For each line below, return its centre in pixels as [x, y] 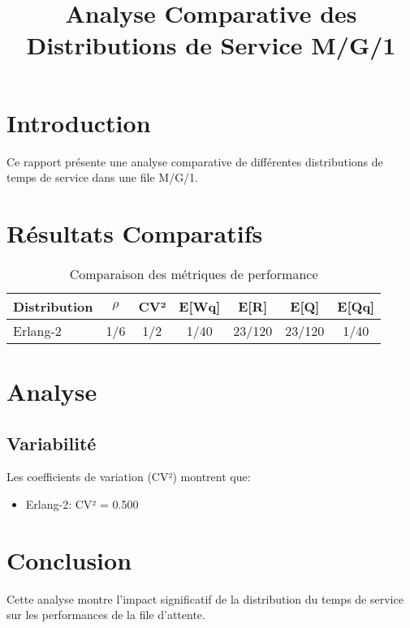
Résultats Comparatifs [135, 232]
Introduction [79, 122]
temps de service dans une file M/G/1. [103, 177]
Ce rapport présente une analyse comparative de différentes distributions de [195, 161]
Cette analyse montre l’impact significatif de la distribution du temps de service [205, 598]
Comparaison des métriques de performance [194, 273]
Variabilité [52, 443]
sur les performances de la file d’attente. [106, 615]
